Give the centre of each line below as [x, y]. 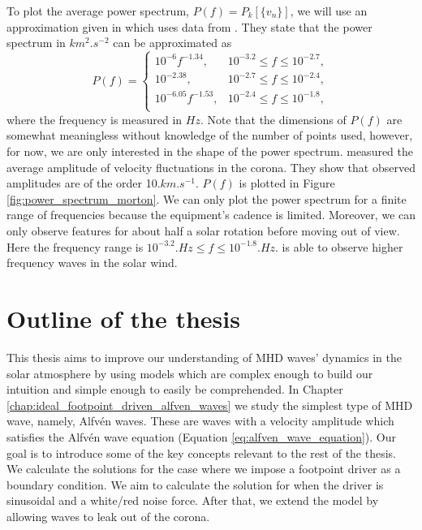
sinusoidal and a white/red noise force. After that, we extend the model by [193, 500]
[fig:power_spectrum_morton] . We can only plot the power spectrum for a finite [207, 198]
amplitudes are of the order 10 [82, 183]
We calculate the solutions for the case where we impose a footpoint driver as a [204, 469]
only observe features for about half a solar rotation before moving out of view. [203, 231]
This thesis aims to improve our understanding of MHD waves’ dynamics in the [204, 357]
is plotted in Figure [287, 183]
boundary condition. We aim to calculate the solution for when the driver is [195, 484]
